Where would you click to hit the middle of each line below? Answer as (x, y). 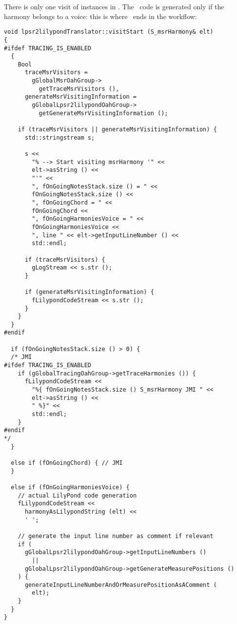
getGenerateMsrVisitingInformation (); (103, 113)
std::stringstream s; (60, 137)
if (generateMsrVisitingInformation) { (89, 292)
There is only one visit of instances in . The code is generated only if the (114, 6)
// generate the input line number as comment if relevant (116, 536)
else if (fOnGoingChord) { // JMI (67, 463)
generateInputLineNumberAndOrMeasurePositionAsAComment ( (121, 585)
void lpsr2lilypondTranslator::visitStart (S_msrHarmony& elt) (109, 32)
